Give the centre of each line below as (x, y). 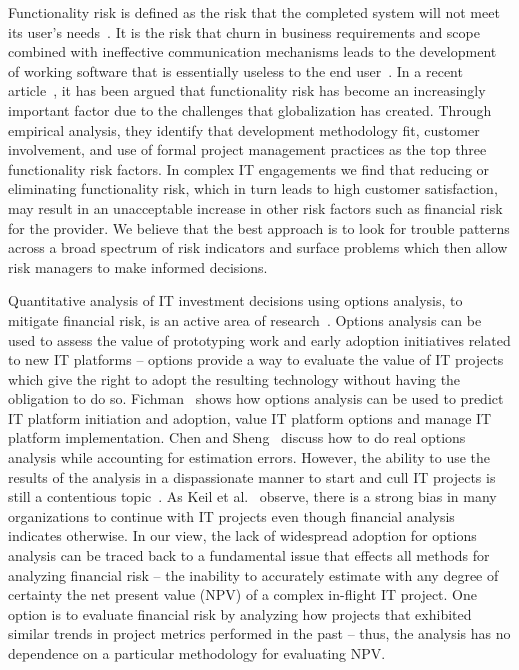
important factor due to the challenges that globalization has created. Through (250, 109)
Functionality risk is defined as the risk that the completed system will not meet (254, 12)
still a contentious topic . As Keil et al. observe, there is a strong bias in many (252, 496)
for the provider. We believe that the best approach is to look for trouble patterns (259, 227)
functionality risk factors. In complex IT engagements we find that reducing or (249, 168)
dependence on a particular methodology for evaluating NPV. (197, 653)
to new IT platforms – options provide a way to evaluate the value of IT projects (256, 359)
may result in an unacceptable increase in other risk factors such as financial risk (255, 207)
